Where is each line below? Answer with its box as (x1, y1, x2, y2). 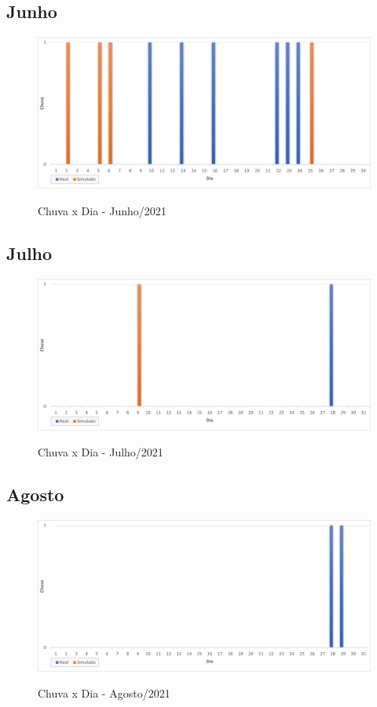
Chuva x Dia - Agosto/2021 (38, 685, 170, 702)
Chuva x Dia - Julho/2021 (38, 444, 163, 460)
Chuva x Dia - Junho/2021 (38, 202, 167, 218)
